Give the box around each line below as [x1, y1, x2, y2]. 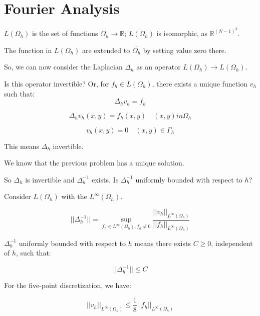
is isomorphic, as [156, 28, 208, 38]
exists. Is [92, 174, 119, 184]
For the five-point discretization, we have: [4, 280, 131, 290]
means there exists [134, 237, 191, 248]
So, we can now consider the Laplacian [4, 61, 123, 72]
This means [4, 140, 40, 151]
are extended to [82, 44, 130, 55]
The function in [4, 44, 52, 55]
